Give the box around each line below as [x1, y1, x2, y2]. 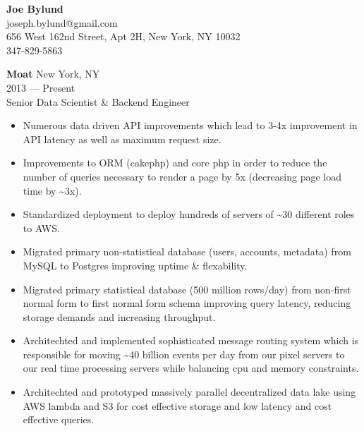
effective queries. [23, 412, 95, 427]
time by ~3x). [23, 183, 82, 198]
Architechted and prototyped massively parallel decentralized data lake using [23, 384, 356, 399]
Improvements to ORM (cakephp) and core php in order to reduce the [23, 155, 327, 170]
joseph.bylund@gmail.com [6, 15, 118, 30]
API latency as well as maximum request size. [23, 131, 222, 146]
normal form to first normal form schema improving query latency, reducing [23, 296, 351, 310]
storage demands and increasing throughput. [23, 309, 216, 324]
